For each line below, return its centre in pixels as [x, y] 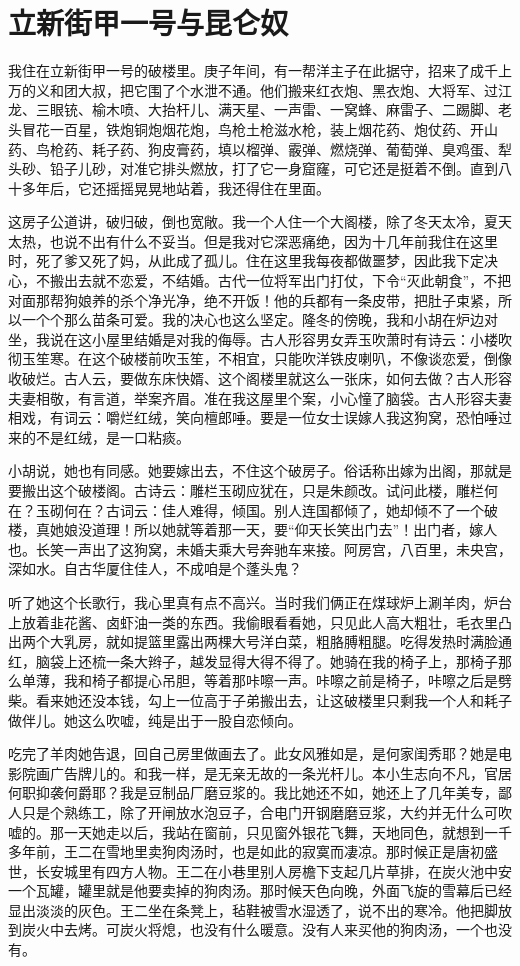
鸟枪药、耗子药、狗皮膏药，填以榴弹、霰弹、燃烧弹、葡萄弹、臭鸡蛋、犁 [273, 148]
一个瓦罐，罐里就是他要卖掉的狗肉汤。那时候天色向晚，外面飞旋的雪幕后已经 [260, 890]
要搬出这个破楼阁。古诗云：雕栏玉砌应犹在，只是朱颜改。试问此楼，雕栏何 [253, 490]
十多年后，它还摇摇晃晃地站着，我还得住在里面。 [169, 187]
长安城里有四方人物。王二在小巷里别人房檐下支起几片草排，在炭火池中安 [273, 870]
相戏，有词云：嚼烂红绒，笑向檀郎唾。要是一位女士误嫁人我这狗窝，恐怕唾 [253, 417]
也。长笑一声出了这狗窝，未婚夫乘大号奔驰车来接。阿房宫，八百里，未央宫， [260, 548]
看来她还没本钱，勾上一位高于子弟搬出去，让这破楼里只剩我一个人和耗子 [273, 699]
